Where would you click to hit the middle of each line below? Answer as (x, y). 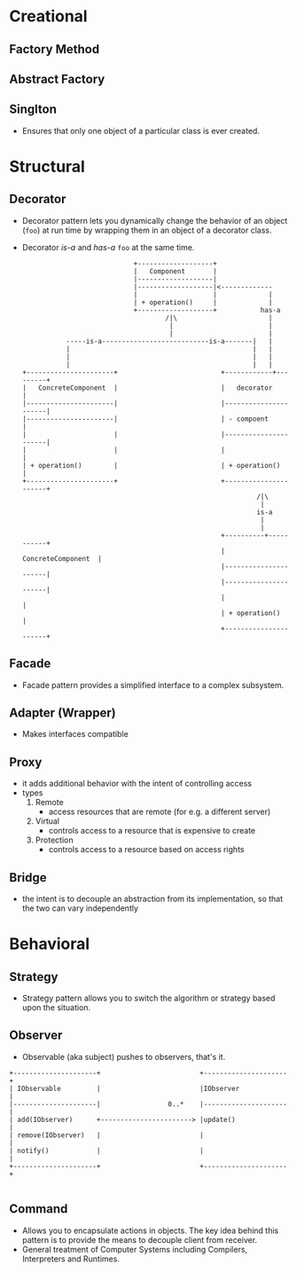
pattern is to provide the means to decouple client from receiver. (140, 1239)
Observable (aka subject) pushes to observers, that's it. (124, 1056)
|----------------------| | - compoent (145, 419)
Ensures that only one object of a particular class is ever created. (141, 130)
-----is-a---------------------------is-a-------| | (169, 341)
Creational (48, 16)
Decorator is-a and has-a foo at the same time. (108, 247)
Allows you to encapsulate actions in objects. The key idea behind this (150, 1230)
